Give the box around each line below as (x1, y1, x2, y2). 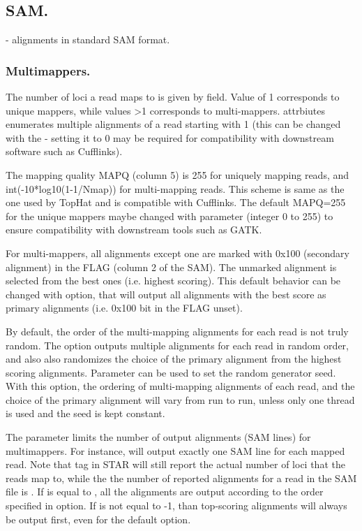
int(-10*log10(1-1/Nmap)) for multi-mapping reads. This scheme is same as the (6, 181, 345, 196)
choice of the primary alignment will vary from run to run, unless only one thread (6, 392, 355, 407)
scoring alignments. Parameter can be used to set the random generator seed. (6, 365, 336, 379)
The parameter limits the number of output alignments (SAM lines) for (6, 430, 311, 444)
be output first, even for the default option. (6, 511, 191, 526)
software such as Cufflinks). (6, 144, 123, 159)
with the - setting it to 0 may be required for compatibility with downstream (6, 130, 334, 145)
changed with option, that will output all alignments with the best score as (6, 286, 326, 301)
